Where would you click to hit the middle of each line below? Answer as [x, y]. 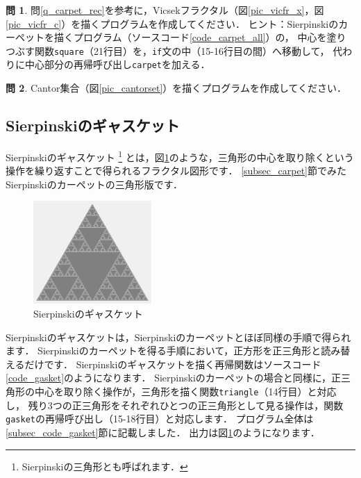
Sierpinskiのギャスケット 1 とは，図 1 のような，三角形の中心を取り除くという [180, 156]
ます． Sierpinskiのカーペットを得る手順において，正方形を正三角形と [163, 351]
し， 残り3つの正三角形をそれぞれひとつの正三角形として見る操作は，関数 [175, 405]
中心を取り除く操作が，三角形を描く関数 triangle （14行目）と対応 [185, 392]
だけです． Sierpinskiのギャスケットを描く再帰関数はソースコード [173, 364]
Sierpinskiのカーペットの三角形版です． [94, 184]
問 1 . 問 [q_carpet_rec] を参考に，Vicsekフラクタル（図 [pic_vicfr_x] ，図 [165, 10]
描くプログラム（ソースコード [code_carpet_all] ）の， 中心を [190, 37]
